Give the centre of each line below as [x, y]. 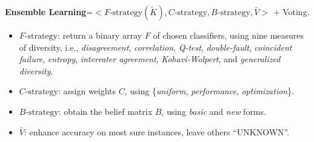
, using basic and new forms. [214, 111]
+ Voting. [291, 11]
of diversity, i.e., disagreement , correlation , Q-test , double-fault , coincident [155, 47]
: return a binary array [100, 35]
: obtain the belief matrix [105, 111]
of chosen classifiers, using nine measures [229, 35]
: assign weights [87, 91]
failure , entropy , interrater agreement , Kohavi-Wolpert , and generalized [150, 59]
